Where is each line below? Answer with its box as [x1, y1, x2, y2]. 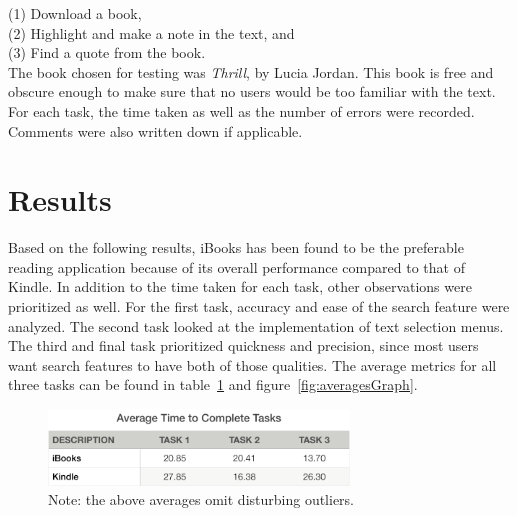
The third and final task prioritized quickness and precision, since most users [8, 335, 479, 356]
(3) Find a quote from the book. [8, 42, 206, 63]
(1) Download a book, [8, 3, 142, 23]
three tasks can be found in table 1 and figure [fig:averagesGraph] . [8, 374, 418, 395]
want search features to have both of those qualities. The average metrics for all [8, 354, 497, 375]
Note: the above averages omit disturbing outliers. [48, 489, 355, 510]
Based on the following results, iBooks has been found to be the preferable [8, 237, 464, 258]
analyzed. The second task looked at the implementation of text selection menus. [8, 315, 504, 336]
